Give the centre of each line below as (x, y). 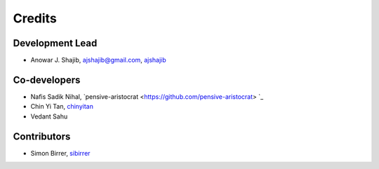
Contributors (42, 136)
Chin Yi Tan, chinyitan (62, 107)
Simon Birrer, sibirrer (60, 153)
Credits (35, 18)
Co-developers (47, 80)
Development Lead (55, 43)
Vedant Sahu (49, 116)
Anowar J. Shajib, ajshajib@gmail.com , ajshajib (98, 60)
